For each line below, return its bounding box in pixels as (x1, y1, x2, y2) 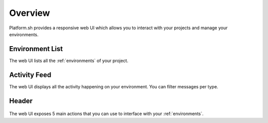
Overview (9, 7, 50, 18)
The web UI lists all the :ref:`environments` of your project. (9, 58, 129, 63)
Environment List (9, 45, 63, 53)
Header (9, 97, 33, 105)
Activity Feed (9, 70, 52, 79)
